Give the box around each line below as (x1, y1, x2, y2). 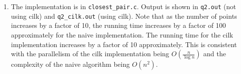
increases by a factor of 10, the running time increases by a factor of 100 (11, 20, 226, 30)
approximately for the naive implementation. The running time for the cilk (11, 29, 233, 39)
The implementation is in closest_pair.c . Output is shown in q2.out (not (11, 1, 236, 11)
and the (203, 49, 226, 59)
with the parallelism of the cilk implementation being (11, 49, 169, 59)
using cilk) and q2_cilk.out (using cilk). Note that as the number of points (11, 11, 237, 21)
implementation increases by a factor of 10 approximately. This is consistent (11, 39, 237, 49)
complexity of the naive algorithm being (11, 59, 130, 69)
